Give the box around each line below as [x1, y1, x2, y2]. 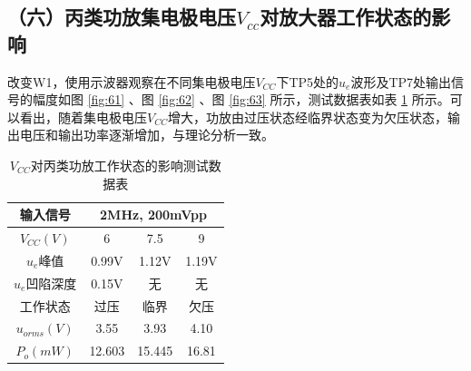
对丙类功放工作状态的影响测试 [30, 155, 209, 174]
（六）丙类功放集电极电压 [7, 3, 236, 31]
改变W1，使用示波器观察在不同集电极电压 [7, 72, 256, 91]
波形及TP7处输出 [350, 72, 452, 91]
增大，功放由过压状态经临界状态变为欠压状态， [167, 107, 447, 126]
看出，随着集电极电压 [19, 107, 147, 126]
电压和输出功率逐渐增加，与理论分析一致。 [19, 125, 274, 144]
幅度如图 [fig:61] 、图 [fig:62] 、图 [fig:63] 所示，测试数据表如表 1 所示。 [32, 90, 450, 109]
